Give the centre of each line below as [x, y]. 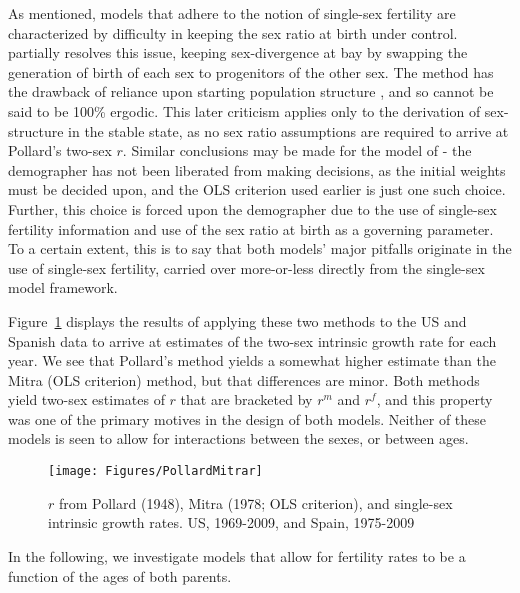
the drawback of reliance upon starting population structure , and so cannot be [251, 91]
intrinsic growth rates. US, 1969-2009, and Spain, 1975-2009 [231, 522]
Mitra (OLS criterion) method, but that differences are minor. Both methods [244, 379]
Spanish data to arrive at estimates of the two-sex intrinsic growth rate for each [252, 340]
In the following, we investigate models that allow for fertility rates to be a [237, 555]
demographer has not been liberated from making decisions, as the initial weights [257, 169]
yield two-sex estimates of [86, 399]
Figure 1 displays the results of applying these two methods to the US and [237, 320]
